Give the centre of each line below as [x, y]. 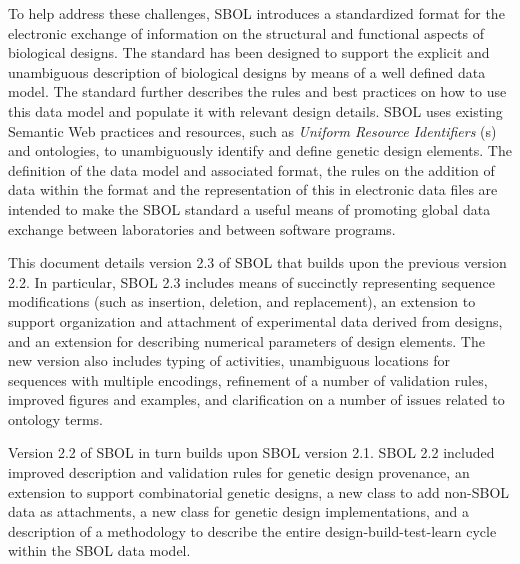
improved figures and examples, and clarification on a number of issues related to [256, 399]
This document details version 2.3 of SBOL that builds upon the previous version [257, 262]
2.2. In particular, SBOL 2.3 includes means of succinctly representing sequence [252, 281]
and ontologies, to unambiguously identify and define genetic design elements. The [260, 150]
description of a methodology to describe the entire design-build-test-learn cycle [252, 530]
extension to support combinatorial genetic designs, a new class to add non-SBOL [259, 491]
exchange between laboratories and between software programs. [202, 228]
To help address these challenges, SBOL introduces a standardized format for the [256, 13]
